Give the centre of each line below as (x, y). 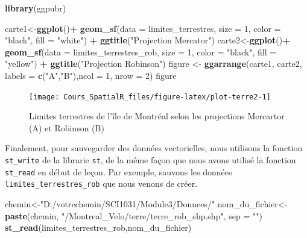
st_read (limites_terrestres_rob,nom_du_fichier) (98, 227)
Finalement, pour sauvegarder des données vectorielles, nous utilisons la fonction (154, 148)
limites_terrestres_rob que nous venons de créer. (101, 183)
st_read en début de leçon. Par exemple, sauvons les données (119, 171)
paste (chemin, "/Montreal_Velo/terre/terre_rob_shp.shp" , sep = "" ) (134, 215)
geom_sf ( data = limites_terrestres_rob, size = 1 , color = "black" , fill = (141, 52)
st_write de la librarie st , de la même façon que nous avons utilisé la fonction (150, 160)
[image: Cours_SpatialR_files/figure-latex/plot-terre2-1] (150, 97)
